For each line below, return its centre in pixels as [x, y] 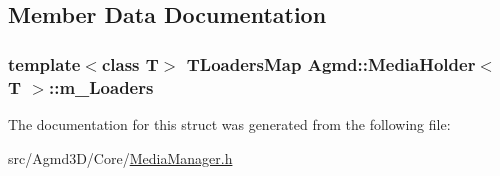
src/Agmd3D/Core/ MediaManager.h [120, 157]
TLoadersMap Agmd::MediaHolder [331, 63]
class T [130, 63]
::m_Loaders [101, 86]
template [44, 63]
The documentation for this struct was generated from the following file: [229, 123]
